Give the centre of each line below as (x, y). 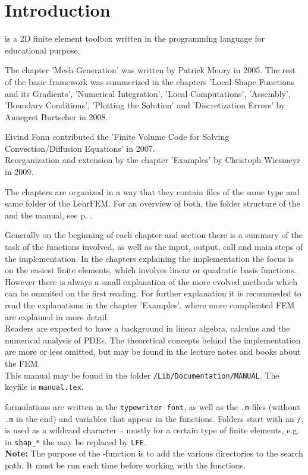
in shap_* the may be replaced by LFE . (76, 441)
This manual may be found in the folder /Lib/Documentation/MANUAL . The (142, 375)
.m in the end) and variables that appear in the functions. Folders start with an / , (154, 418)
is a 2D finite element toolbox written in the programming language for (135, 38)
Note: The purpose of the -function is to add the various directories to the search (154, 453)
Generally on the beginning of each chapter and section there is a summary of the (154, 235)
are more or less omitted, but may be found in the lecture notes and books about (153, 351)
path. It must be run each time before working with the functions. (125, 465)
